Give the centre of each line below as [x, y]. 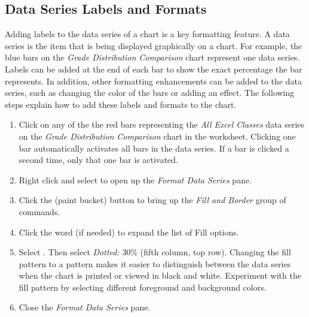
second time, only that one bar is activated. [98, 160]
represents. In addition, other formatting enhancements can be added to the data [154, 81]
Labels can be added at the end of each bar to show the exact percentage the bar [154, 69]
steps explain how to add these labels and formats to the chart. [121, 104]
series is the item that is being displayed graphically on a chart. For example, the [154, 45]
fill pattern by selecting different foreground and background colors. [143, 287]
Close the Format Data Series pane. [85, 307]
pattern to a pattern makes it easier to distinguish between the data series [155, 263]
